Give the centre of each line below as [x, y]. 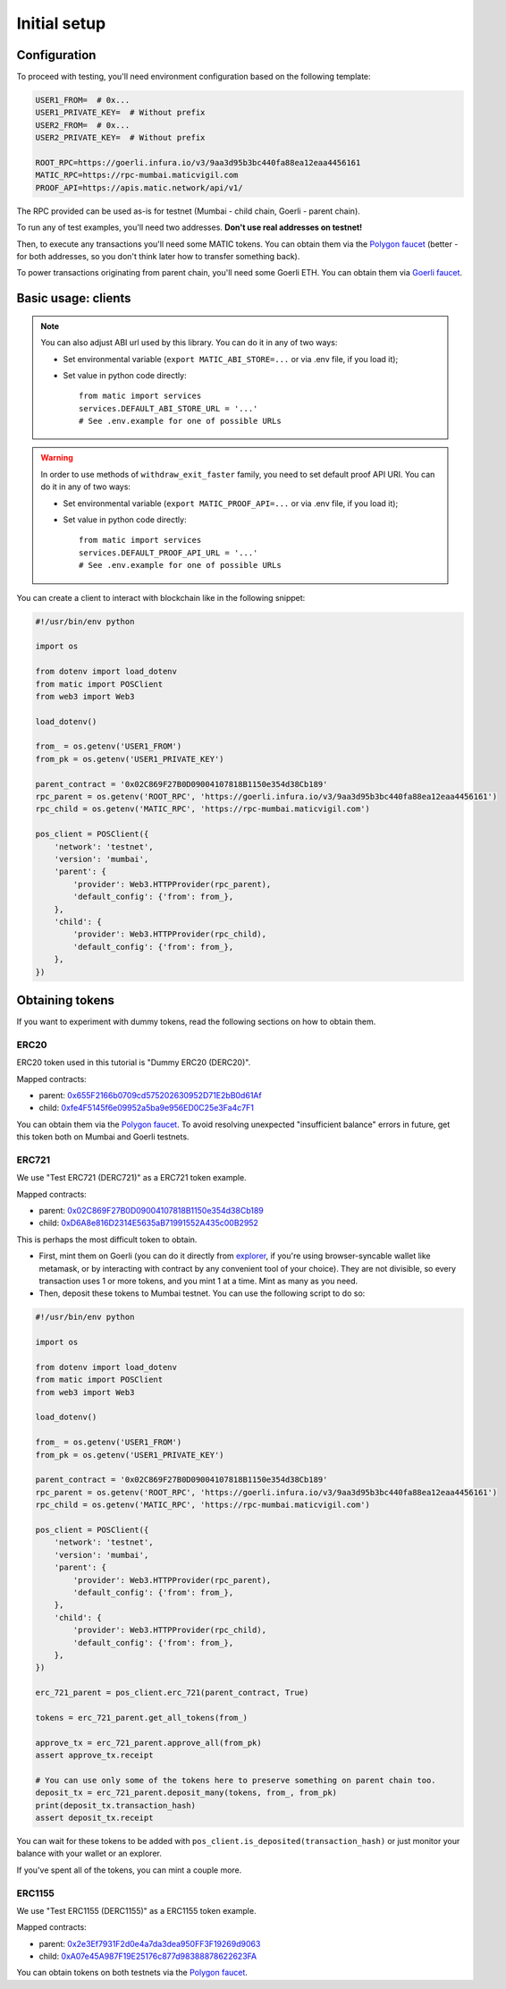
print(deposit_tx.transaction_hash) [116, 1805]
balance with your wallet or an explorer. [89, 1854]
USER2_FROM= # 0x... [83, 125]
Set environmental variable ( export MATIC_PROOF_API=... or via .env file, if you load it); [231, 503]
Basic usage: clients [74, 298]
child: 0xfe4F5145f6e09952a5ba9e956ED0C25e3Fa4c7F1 [147, 1108]
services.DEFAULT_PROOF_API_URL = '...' [169, 553]
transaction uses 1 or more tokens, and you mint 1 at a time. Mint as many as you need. [198, 1281]
